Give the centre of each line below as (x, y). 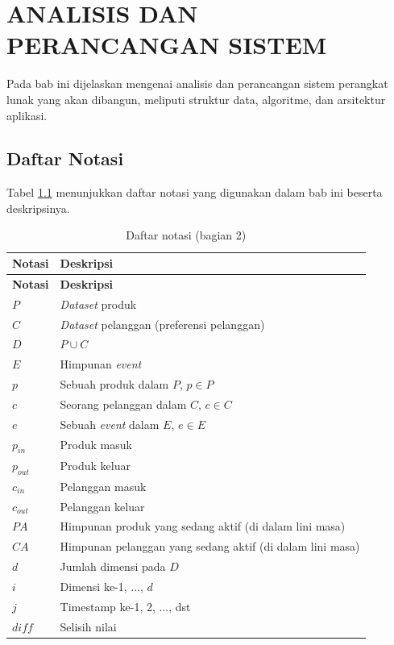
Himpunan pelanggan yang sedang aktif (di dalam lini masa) (210, 546)
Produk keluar (95, 466)
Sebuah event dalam (110, 424)
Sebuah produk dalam (114, 384)
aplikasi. (27, 115)
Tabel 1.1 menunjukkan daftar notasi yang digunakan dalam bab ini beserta (195, 192)
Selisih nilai (88, 626)
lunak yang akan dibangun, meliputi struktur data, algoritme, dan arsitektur (196, 99)
